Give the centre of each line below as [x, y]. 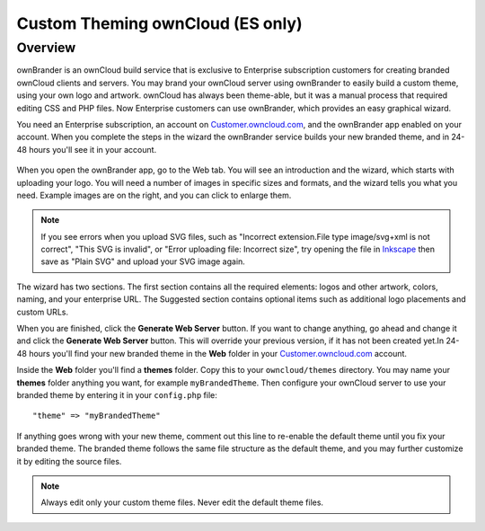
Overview [46, 48]
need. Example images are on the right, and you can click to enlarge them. [154, 195]
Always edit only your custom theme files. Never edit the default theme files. [182, 502]
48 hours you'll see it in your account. [87, 149]
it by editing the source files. [69, 461]
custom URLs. [43, 312]
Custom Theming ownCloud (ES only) [159, 23]
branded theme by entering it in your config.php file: [117, 394]
